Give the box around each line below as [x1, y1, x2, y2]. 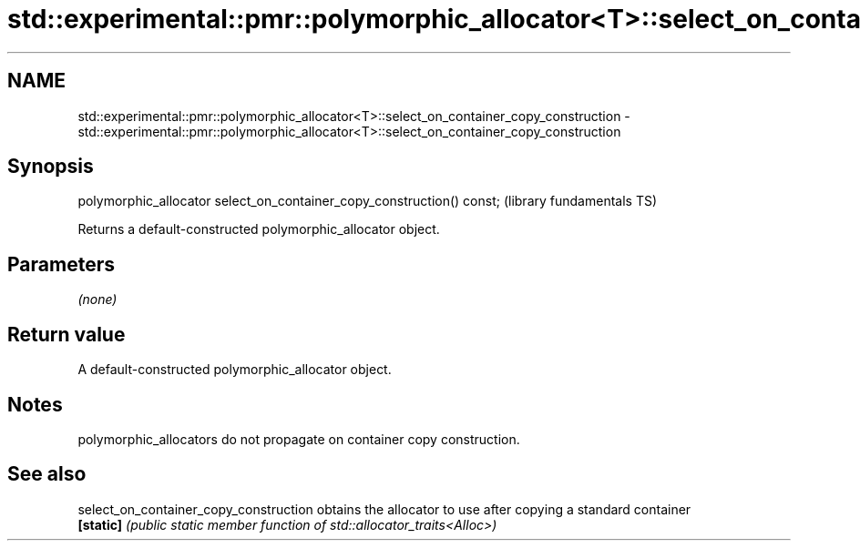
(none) [77, 291, 118, 308]
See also [7, 462, 87, 486]
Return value [7, 322, 126, 346]
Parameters [7, 252, 115, 276]
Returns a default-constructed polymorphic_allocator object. [77, 221, 440, 238]
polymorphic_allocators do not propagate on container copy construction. [77, 431, 520, 447]
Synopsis [7, 155, 94, 178]
